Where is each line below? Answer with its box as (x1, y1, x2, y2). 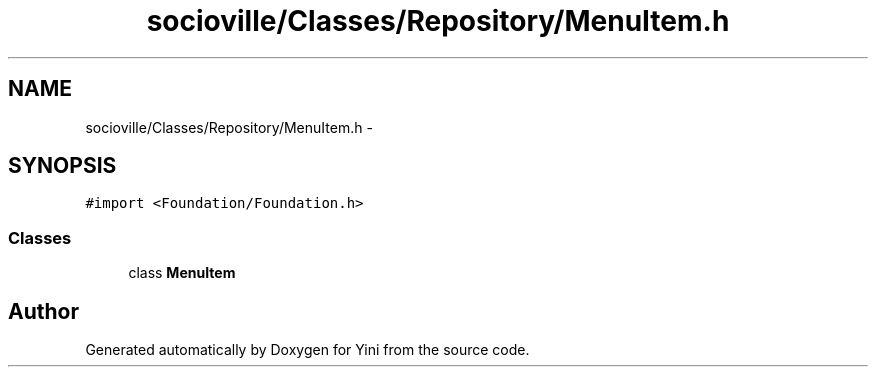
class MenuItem (128, 264, 236, 282)
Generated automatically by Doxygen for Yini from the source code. (85, 341, 530, 359)
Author (8, 298, 79, 324)
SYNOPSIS (8, 153, 117, 179)
